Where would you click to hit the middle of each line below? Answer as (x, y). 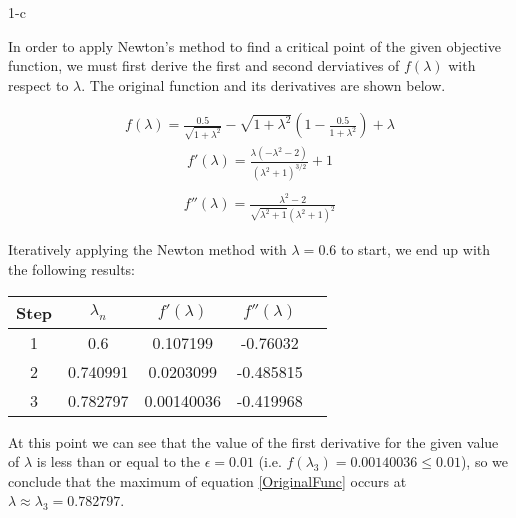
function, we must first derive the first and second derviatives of (204, 65)
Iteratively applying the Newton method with (147, 249)
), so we (484, 461)
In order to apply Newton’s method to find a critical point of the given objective (254, 45)
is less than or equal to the (118, 461)
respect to (38, 84)
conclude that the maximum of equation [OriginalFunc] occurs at (207, 480)
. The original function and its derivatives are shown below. (263, 84)
